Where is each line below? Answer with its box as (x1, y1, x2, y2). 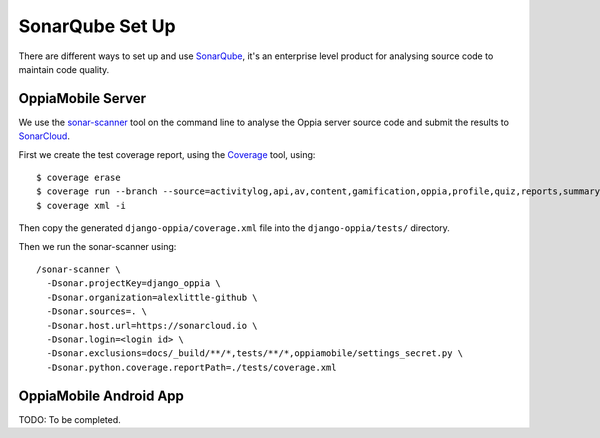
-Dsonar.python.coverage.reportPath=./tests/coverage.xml (46, 361, 337, 373)
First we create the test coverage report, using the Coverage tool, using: (18, 148, 316, 160)
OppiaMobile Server (18, 90, 147, 107)
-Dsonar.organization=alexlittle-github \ (46, 291, 259, 303)
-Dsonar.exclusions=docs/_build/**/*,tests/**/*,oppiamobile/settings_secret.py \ (46, 348, 464, 359)
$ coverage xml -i (36, 200, 127, 211)
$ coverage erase (36, 172, 121, 184)
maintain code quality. (18, 63, 110, 75)
